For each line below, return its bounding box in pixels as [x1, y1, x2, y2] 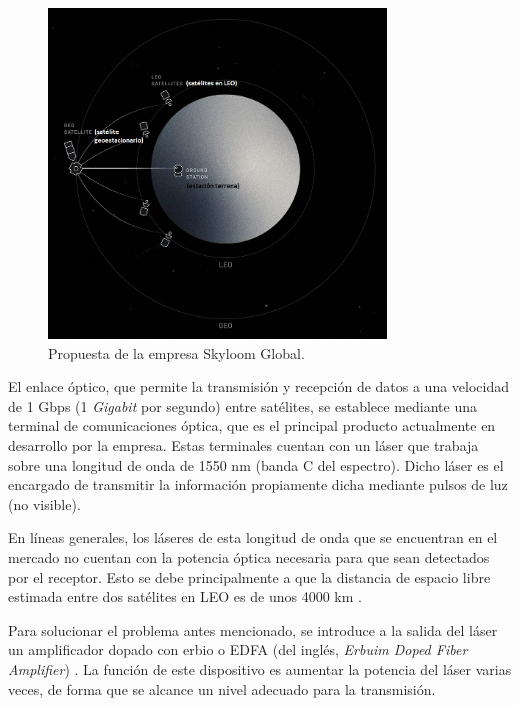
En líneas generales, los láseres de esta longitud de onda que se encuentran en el [8, 527, 498, 548]
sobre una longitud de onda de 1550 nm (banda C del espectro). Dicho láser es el [8, 454, 504, 475]
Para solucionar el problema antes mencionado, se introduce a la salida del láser [8, 619, 498, 640]
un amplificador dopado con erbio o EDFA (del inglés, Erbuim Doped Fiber [8, 639, 468, 660]
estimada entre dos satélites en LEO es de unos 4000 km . [8, 586, 362, 607]
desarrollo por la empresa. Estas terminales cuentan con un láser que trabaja [8, 435, 479, 456]
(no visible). [8, 493, 81, 514]
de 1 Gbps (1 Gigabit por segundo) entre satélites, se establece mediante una [8, 395, 477, 416]
